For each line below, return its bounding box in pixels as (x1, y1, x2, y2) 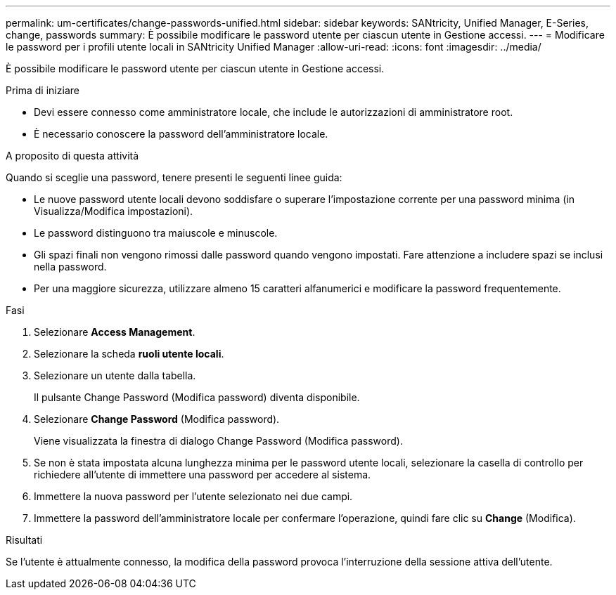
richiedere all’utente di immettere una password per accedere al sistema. (34, 469, 371, 480)
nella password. (34, 261, 107, 273)
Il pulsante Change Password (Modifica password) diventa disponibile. (34, 391, 360, 403)
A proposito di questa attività (6, 150, 139, 162)
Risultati (6, 534, 43, 546)
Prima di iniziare (6, 84, 79, 96)
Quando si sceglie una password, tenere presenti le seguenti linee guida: (6, 171, 342, 183)
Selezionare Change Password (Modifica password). (34, 413, 280, 425)
